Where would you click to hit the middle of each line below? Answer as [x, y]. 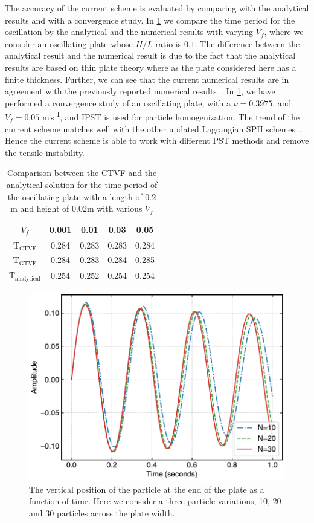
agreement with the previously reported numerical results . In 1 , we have [140, 91]
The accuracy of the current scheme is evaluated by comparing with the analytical [157, 8]
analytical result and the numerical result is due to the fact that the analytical [150, 55]
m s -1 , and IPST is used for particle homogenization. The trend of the [171, 116]
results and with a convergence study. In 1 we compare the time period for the [150, 20]
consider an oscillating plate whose [69, 43]
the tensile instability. [45, 152]
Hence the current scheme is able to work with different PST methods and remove [157, 141]
